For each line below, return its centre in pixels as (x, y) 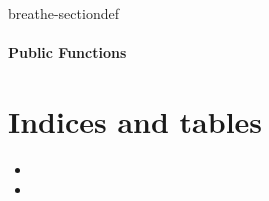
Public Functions (67, 52)
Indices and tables (135, 120)
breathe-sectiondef (63, 13)
